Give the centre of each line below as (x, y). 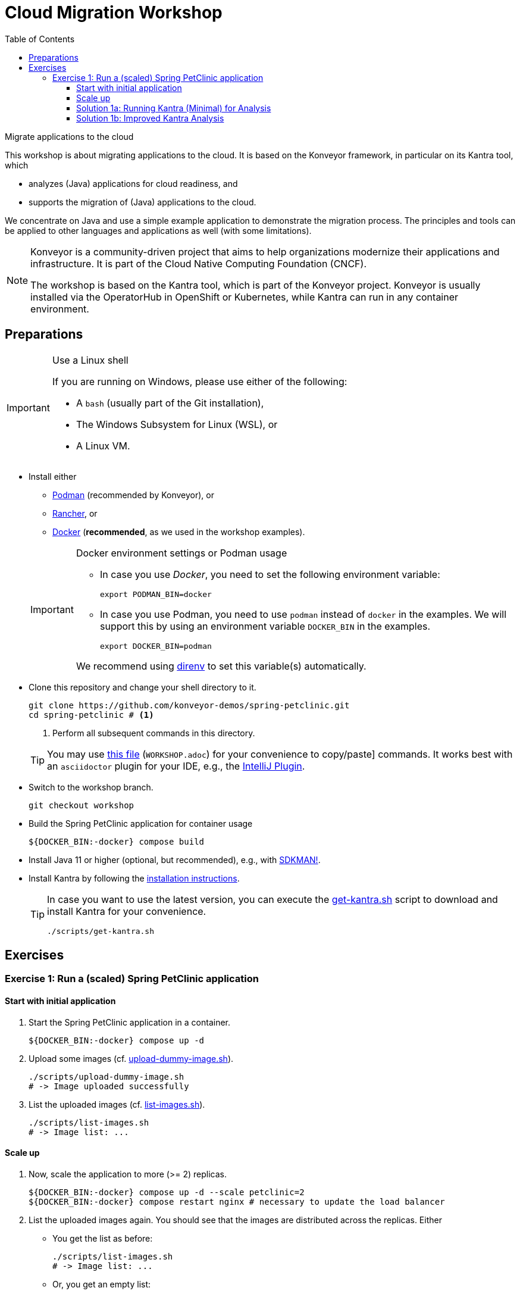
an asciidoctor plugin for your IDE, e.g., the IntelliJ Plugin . (176, 766)
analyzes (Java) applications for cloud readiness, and (133, 183)
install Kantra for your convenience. (127, 911)
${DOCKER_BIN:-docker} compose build (117, 841)
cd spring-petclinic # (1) (91, 715)
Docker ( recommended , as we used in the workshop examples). (179, 532)
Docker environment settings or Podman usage (181, 553)
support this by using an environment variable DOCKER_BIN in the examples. (265, 626)
